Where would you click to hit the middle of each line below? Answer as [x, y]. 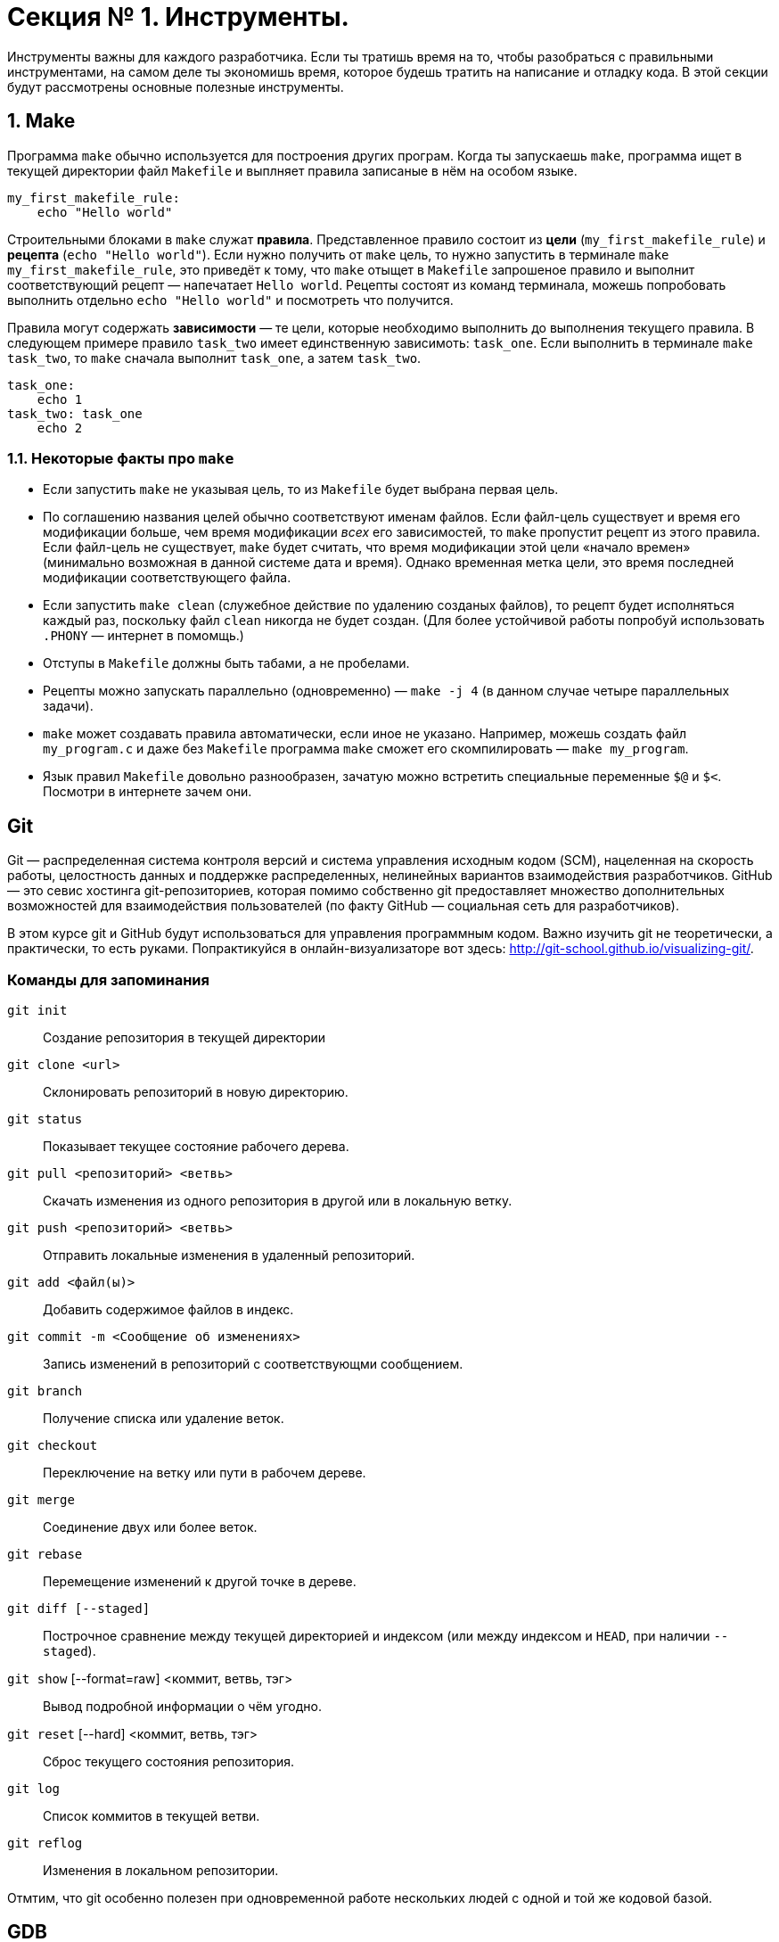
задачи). [68, 706]
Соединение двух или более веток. [150, 1526]
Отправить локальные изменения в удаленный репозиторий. [229, 1255]
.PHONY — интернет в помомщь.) [143, 636]
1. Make [41, 121]
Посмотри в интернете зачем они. [148, 792]
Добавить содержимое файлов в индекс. [168, 1309]
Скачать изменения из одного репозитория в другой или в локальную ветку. [278, 1200]
